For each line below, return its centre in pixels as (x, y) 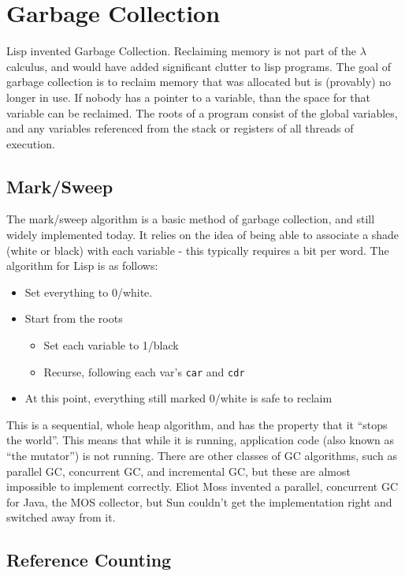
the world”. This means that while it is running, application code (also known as (201, 440)
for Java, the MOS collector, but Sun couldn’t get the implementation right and (199, 501)
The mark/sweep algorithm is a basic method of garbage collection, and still (191, 219)
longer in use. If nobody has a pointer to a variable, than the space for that (189, 97)
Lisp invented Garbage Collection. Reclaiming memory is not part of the (182, 51)
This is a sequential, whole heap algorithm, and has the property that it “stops (197, 424)
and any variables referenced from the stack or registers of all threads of (180, 128)
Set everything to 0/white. (89, 292)
